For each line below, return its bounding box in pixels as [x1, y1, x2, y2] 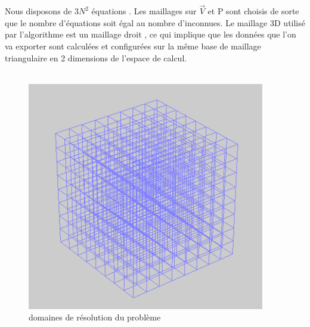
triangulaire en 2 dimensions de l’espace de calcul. [5, 51, 187, 64]
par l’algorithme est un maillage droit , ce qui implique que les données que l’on [5, 28, 296, 41]
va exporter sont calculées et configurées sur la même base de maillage [5, 40, 261, 52]
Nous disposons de [5, 5, 72, 17]
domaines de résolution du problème [29, 311, 161, 323]
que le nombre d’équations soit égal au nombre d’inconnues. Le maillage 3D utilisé [5, 16, 305, 29]
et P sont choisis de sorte [207, 5, 299, 17]
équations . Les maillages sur [91, 5, 197, 17]
